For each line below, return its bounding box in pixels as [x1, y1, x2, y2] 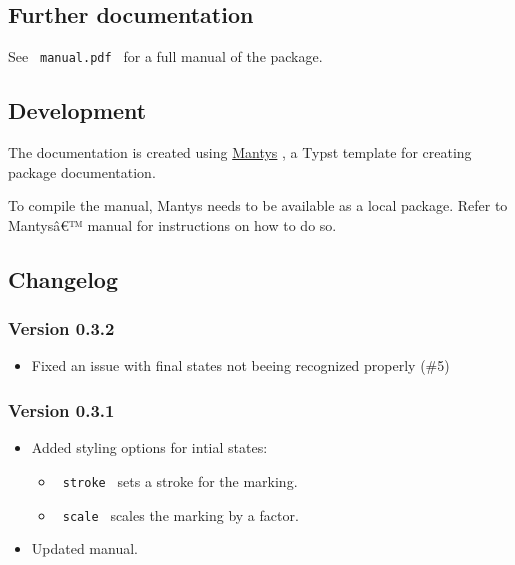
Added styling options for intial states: [31, 437, 268, 458]
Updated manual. [31, 538, 138, 559]
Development [8, 95, 147, 126]
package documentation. [8, 161, 156, 182]
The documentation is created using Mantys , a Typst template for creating [8, 142, 472, 163]
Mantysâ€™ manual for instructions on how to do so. [8, 214, 337, 235]
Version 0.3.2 [8, 316, 115, 341]
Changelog [8, 263, 119, 294]
